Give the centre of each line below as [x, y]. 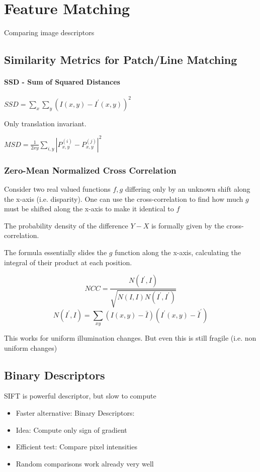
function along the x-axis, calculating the [178, 252]
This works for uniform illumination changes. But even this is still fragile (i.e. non [130, 338]
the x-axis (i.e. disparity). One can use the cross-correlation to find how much [124, 199]
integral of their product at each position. [68, 262]
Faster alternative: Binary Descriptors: [75, 413]
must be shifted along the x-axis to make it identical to [89, 209]
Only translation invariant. [45, 123]
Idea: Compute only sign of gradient [71, 429]
